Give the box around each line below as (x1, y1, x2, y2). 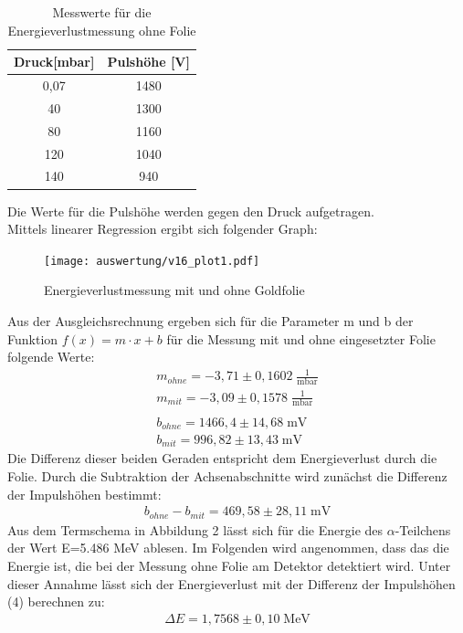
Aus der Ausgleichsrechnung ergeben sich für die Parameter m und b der (7, 311, 414, 330)
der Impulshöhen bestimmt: (7, 484, 162, 503)
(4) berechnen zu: (7, 592, 105, 611)
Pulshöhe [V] (107, 52, 191, 71)
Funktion (7, 329, 58, 348)
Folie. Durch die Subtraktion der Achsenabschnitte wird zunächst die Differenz (7, 467, 447, 486)
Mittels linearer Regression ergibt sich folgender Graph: (7, 219, 318, 238)
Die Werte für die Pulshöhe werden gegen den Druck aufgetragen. (7, 201, 374, 220)
